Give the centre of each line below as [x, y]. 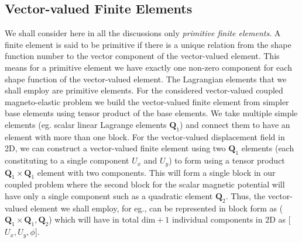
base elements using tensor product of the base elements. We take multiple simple [151, 113]
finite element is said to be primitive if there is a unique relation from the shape [148, 44]
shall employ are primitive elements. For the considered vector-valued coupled [144, 90]
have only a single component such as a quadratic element [109, 195]
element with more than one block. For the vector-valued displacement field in [145, 136]
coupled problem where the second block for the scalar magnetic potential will [145, 184]
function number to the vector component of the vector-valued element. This [142, 56]
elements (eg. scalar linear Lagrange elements [86, 124]
